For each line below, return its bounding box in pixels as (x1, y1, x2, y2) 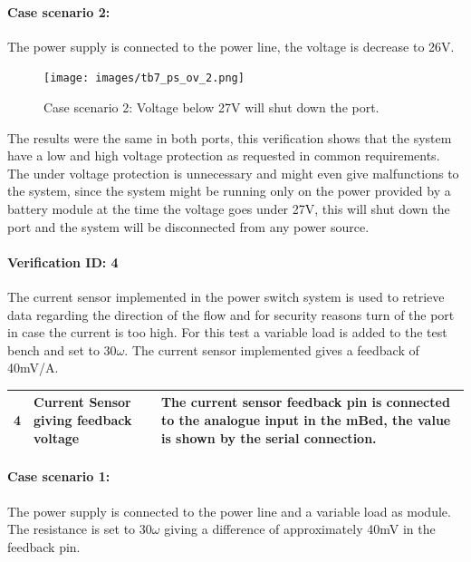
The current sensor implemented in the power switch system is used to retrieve (7, 287, 445, 305)
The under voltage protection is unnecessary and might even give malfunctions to (7, 163, 459, 182)
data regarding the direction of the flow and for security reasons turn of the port (7, 305, 455, 324)
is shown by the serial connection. (160, 428, 377, 447)
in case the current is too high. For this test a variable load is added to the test (7, 323, 447, 342)
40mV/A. (7, 358, 59, 377)
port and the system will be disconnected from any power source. (7, 217, 370, 236)
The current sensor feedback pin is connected (160, 392, 450, 412)
